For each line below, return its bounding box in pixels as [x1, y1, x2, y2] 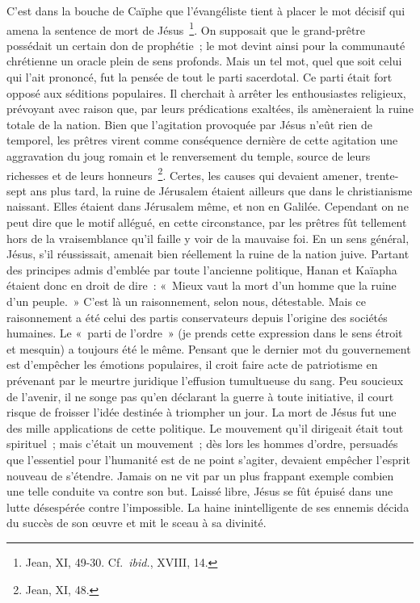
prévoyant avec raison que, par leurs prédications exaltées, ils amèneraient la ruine [6, 100, 414, 117]
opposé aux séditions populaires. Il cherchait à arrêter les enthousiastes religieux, [6, 84, 406, 101]
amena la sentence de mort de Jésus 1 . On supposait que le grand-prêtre [6, 19, 366, 38]
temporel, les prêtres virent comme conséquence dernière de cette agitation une [6, 132, 398, 149]
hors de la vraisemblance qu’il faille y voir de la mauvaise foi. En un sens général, [6, 229, 409, 246]
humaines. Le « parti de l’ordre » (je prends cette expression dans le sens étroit [6, 325, 403, 341]
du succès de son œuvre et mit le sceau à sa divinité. [6, 514, 267, 531]
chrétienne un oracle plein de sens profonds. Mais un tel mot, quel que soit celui [6, 52, 402, 69]
